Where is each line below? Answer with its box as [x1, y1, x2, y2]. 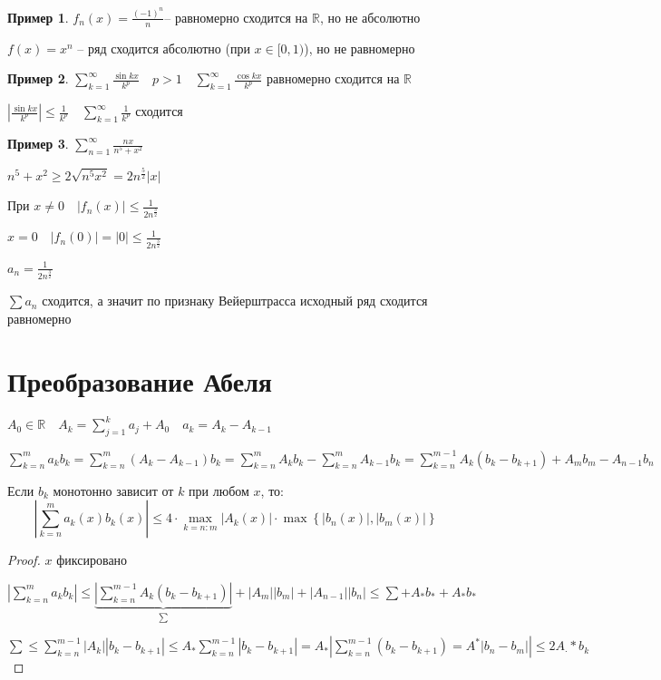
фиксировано [56, 550, 128, 569]
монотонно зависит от [53, 481, 174, 500]
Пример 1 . [7, 7, 69, 26]
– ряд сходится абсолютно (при [77, 38, 250, 57]
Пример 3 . [7, 134, 69, 153]
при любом [189, 481, 249, 500]
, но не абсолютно [319, 7, 421, 26]
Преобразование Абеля [7, 362, 272, 399]
